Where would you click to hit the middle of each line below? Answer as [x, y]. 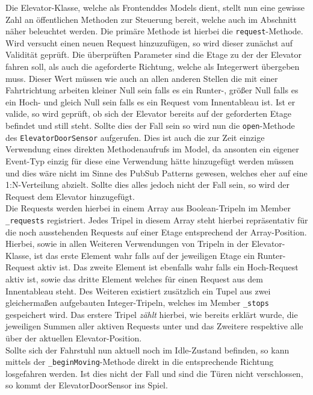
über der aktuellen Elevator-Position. [74, 337]
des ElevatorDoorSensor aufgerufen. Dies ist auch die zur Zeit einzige [135, 137]
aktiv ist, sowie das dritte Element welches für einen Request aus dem [134, 278]
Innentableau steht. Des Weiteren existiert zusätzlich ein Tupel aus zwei [138, 291]
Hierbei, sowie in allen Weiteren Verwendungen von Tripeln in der [127, 244]
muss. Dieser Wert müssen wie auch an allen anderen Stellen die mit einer [142, 78]
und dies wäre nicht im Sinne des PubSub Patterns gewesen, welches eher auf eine [156, 173]
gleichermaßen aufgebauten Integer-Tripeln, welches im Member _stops [137, 303]
